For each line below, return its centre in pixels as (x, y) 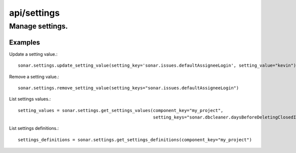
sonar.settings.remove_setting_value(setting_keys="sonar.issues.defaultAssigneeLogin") (129, 88)
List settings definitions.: (34, 128)
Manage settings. (38, 26)
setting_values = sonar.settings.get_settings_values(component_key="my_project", (121, 110)
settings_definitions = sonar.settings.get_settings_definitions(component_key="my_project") (135, 140)
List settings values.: (30, 99)
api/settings (35, 13)
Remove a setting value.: (34, 76)
